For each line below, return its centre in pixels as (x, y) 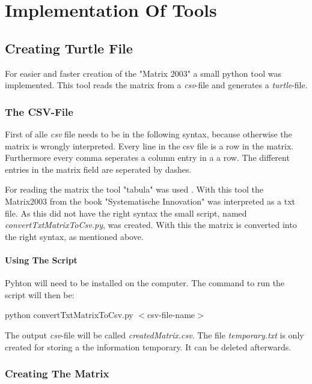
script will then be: (40, 294)
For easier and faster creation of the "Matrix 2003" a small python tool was (143, 73)
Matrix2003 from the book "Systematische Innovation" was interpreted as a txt (150, 201)
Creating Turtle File (69, 48)
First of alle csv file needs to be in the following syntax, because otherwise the (148, 133)
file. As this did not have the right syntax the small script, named (126, 213)
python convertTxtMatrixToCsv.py (69, 315)
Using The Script (41, 259)
